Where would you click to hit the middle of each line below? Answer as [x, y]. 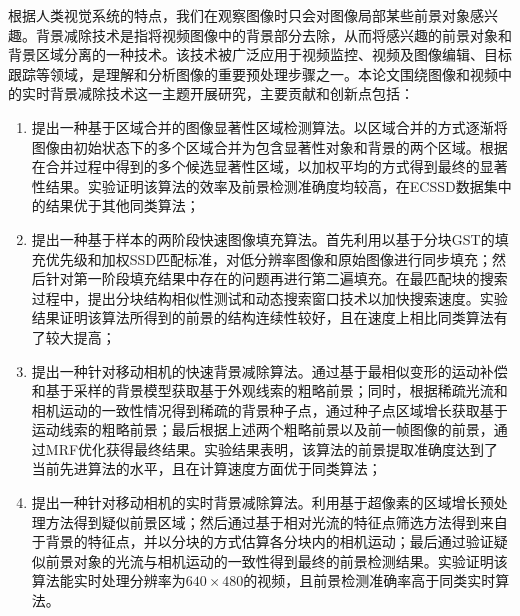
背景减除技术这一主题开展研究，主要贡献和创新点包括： [231, 93]
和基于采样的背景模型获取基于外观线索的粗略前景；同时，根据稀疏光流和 [269, 390]
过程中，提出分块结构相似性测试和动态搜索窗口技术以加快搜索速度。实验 [269, 297]
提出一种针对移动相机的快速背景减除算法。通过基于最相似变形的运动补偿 [269, 370]
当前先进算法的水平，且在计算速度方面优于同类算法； [206, 468]
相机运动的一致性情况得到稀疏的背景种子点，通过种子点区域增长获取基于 [269, 409]
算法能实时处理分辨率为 [108, 580]
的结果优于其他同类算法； [115, 205]
